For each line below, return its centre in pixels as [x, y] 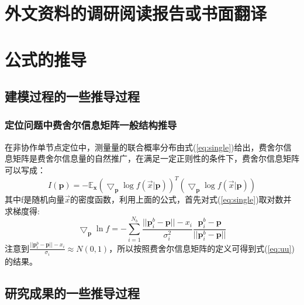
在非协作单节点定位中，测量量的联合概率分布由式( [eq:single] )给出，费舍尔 [144, 147]
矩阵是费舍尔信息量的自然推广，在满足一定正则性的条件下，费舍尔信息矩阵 [156, 158]
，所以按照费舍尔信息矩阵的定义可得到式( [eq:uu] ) [202, 248]
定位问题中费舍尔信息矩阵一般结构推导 [91, 125]
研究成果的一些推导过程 [72, 293]
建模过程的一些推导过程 [72, 96]
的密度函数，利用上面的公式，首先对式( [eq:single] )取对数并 [181, 199]
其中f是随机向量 [35, 199]
